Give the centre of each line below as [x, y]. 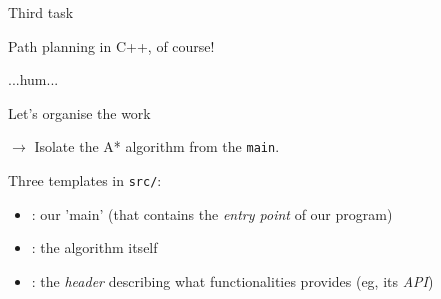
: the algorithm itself [94, 247]
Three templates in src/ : [85, 180]
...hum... [33, 79]
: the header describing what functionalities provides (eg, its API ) [232, 280]
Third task [41, 12]
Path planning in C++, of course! [111, 45]
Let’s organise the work [79, 112]
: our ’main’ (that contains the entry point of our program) [212, 213]
